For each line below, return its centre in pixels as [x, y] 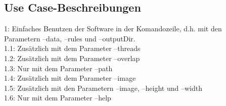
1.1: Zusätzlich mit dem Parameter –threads [72, 48]
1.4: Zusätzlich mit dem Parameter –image [70, 78]
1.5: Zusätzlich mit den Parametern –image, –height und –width [103, 88]
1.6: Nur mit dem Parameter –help [58, 98]
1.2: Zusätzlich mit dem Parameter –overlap [72, 58]
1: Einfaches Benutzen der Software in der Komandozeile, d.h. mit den [113, 29]
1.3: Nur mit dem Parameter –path [58, 68]
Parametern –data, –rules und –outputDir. [70, 38]
